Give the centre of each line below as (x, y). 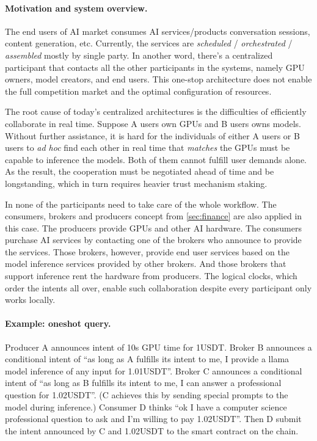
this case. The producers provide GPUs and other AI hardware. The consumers (153, 228)
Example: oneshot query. (58, 323)
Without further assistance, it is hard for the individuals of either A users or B (152, 135)
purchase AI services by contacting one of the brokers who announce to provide (153, 240)
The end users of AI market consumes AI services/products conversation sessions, (158, 31)
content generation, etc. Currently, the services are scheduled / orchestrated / (149, 43)
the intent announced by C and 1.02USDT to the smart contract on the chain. (152, 430)
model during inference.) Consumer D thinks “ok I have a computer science (146, 406)
